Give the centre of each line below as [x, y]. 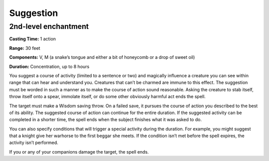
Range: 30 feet [25, 48]
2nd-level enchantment [49, 26]
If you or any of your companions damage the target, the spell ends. [79, 152]
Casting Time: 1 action [33, 39]
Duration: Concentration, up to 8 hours [49, 66]
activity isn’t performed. [34, 143]
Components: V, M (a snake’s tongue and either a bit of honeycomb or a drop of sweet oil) [102, 57]
